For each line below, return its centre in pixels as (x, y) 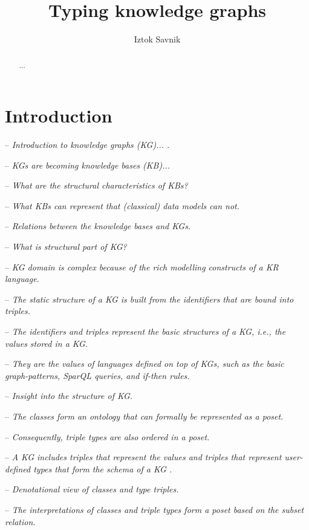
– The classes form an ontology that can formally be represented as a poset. (144, 416)
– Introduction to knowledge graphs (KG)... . (87, 145)
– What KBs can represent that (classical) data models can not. (122, 205)
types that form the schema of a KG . (103, 468)
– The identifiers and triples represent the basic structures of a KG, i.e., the (145, 331)
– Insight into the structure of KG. (69, 396)
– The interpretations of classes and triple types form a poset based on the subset (154, 509)
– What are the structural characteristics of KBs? (96, 185)
